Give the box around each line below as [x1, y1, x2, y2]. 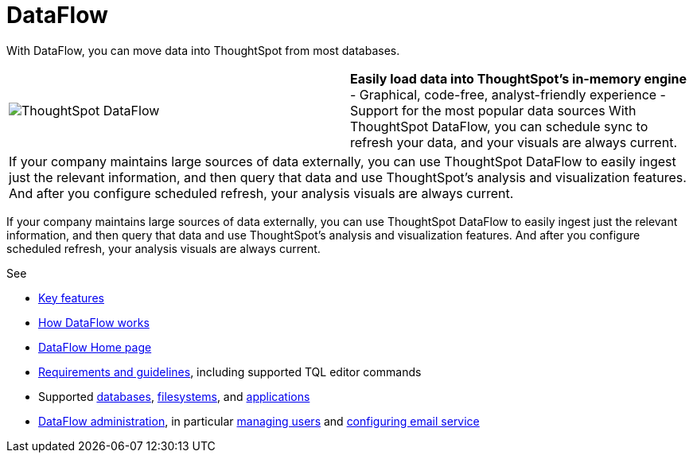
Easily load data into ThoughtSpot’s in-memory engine [350, 70, 687, 87]
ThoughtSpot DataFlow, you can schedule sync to [350, 118, 648, 134]
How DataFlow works [38, 315, 150, 329]
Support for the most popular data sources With [350, 102, 637, 119]
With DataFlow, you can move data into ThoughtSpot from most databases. [6, 43, 400, 57]
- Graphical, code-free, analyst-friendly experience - [350, 86, 666, 103]
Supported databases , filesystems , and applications [38, 389, 310, 403]
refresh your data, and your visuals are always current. [350, 134, 677, 150]
